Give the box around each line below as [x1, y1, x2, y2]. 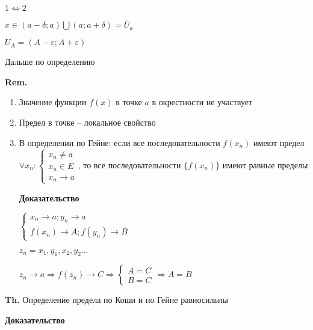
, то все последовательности [78, 158, 181, 171]
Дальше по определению [5, 55, 95, 68]
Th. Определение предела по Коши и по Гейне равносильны [5, 293, 228, 306]
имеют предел [253, 136, 305, 148]
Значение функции [19, 96, 87, 108]
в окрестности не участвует [152, 96, 253, 108]
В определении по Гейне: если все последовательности [19, 136, 220, 148]
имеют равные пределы [222, 158, 308, 171]
